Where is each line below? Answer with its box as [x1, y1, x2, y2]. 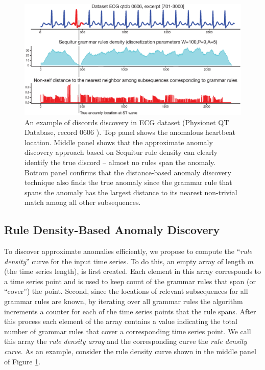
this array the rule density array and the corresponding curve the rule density [4, 336, 247, 346]
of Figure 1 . [4, 356, 41, 366]
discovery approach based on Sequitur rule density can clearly [25, 147, 218, 157]
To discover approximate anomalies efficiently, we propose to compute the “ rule [4, 246, 252, 257]
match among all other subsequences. [25, 197, 141, 207]
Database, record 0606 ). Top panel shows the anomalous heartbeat [25, 127, 235, 137]
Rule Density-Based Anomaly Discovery [4, 222, 220, 238]
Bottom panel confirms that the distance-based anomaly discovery [25, 167, 232, 177]
